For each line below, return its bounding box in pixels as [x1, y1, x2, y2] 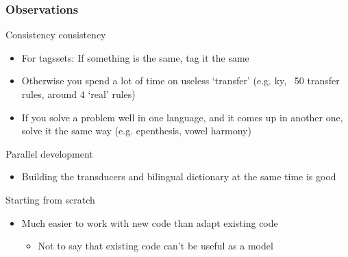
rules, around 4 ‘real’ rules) [21, 87, 136, 101]
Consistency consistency [5, 27, 106, 42]
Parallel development [5, 146, 93, 160]
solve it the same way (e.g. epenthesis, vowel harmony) [21, 123, 251, 138]
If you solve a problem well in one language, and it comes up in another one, [21, 110, 343, 124]
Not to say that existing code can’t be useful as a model [38, 238, 273, 253]
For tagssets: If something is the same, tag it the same [21, 50, 249, 64]
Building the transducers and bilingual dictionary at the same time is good [21, 169, 336, 184]
